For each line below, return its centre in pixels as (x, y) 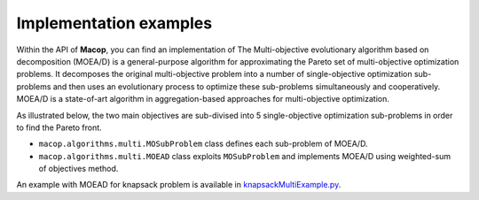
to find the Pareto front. (59, 127)
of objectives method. (79, 169)
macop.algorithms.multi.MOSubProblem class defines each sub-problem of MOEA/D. (203, 144)
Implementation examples (114, 23)
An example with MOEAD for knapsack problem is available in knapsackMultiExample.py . (179, 185)
